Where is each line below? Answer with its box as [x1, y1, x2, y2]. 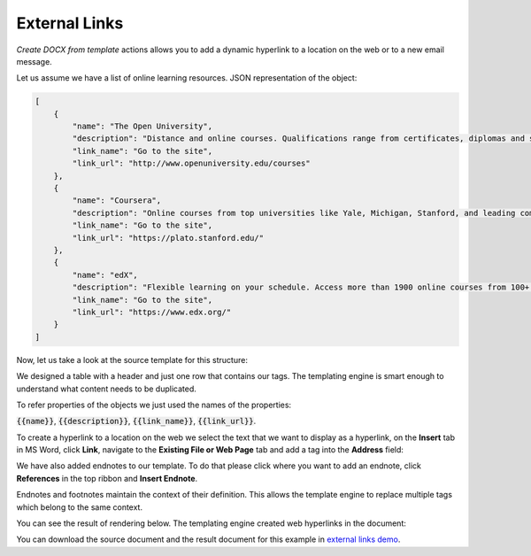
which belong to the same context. [16, 501, 143, 513]
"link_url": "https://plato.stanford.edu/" [72, 233, 265, 243]
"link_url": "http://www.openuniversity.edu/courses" [72, 158, 311, 168]
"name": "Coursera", [72, 196, 162, 205]
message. [16, 56, 52, 66]
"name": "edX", [72, 270, 139, 280]
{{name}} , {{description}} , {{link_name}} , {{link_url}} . [16, 416, 257, 427]
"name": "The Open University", [72, 121, 212, 132]
